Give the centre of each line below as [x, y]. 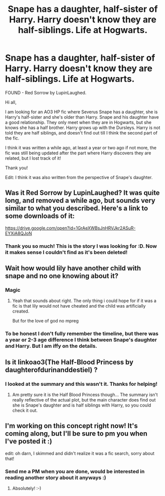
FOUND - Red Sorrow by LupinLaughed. [46, 92]
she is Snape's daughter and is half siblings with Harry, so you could [82, 405]
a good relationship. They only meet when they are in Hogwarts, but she [78, 122]
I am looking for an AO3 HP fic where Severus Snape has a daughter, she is [82, 112]
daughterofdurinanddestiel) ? [51, 370]
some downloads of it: [40, 216]
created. [21, 311]
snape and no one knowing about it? [62, 276]
